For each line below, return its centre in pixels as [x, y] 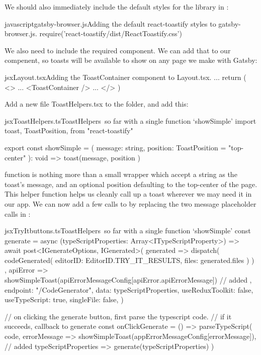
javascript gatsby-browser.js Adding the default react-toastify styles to [110, 23]
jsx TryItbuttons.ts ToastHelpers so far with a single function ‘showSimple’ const [128, 231]
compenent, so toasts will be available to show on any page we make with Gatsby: [131, 60]
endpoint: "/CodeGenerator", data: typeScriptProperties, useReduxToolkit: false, [129, 289]
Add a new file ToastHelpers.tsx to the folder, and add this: [97, 104]
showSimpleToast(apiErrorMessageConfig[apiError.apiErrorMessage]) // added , [128, 280]
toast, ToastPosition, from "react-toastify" [69, 130]
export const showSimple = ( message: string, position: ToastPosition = [115, 147]
